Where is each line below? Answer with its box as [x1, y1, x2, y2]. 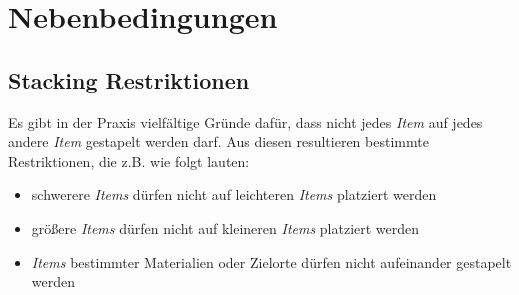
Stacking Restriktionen [8, 64, 250, 95]
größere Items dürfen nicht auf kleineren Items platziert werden [31, 217, 420, 238]
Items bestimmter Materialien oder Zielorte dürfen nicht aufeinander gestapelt [31, 251, 512, 272]
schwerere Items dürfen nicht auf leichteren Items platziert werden [31, 184, 437, 205]
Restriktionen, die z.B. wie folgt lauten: [8, 150, 250, 171]
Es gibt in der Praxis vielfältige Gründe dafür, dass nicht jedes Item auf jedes [8, 111, 483, 132]
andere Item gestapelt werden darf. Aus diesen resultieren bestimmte [8, 131, 429, 152]
